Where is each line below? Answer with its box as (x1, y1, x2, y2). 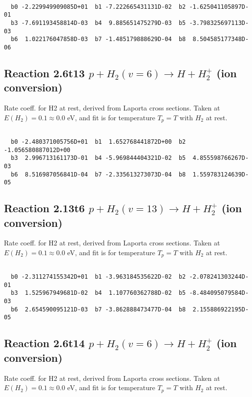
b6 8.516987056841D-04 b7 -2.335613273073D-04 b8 (11, 171, 186, 178)
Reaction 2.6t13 (4, 65, 85, 80)
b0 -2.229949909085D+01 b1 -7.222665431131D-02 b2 (11, 3, 186, 10)
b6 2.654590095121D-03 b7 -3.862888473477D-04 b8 (11, 306, 186, 313)
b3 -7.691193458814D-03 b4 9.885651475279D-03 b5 (11, 19, 186, 26)
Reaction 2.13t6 (4, 200, 85, 216)
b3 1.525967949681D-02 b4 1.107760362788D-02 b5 (11, 289, 186, 297)
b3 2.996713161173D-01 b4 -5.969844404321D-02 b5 (11, 154, 186, 162)
